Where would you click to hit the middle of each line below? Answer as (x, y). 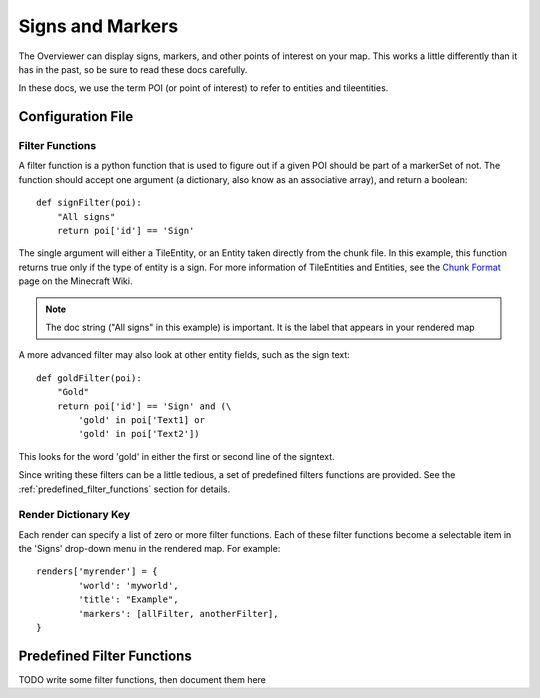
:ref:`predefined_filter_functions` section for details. (124, 489)
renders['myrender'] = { (97, 571)
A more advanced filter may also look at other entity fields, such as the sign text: (184, 355)
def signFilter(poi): (89, 203)
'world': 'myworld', (128, 585)
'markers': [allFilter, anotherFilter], (178, 613)
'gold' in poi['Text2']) (139, 434)
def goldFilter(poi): (89, 378)
